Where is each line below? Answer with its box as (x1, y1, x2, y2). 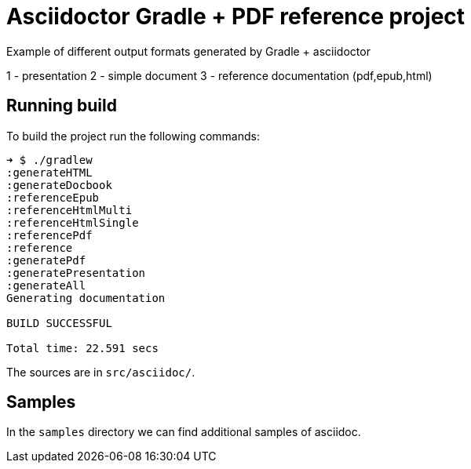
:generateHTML (6, 165, 93, 179)
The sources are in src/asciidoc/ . (6, 365, 195, 379)
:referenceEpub (6, 191, 100, 204)
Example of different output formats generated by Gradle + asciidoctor (6, 44, 371, 58)
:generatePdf (6, 253, 86, 267)
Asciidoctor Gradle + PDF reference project (6, 3, 466, 30)
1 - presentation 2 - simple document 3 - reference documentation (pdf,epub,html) (6, 68, 433, 82)
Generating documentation (6, 291, 166, 304)
